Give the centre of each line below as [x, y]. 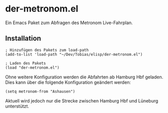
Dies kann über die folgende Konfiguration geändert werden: [68, 82]
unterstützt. [17, 106]
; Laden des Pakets [26, 63]
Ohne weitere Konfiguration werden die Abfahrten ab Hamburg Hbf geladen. [84, 77]
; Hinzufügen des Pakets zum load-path [47, 50]
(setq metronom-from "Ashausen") [40, 91]
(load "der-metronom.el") [32, 68]
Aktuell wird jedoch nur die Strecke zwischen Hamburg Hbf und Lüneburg [82, 100]
